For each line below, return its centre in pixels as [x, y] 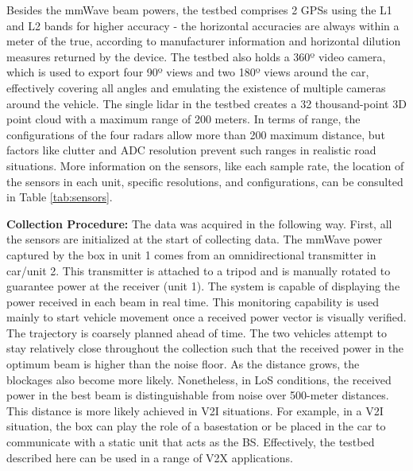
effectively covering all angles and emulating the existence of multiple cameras [196, 87]
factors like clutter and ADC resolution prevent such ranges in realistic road [191, 150]
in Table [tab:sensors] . [60, 197]
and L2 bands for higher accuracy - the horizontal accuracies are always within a [203, 25]
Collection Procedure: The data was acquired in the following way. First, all [199, 223]
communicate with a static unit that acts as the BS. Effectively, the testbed [191, 442]
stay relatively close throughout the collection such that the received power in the [205, 348]
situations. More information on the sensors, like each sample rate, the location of [205, 165]
